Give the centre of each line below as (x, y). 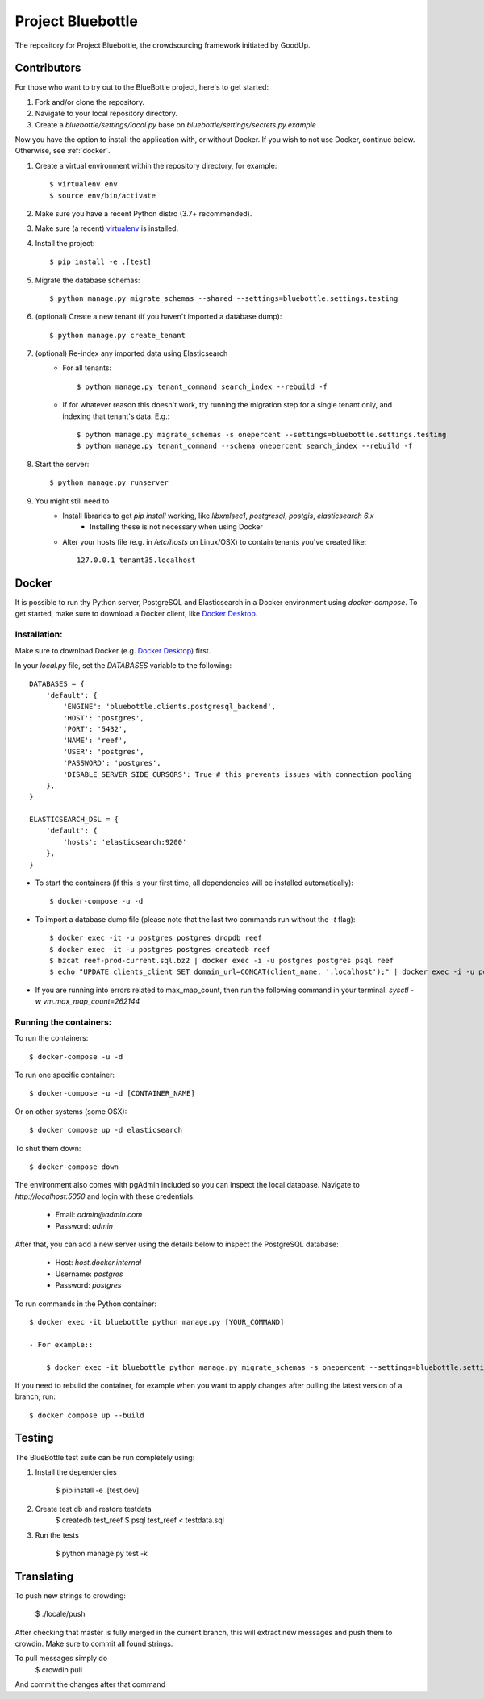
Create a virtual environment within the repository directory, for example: (156, 165)
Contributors (48, 68)
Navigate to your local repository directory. (106, 114)
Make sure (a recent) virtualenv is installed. (107, 228)
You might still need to (72, 501)
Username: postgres (89, 1274)
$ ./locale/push (60, 1614)
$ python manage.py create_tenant (117, 335)
